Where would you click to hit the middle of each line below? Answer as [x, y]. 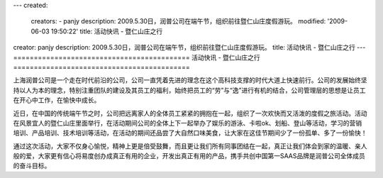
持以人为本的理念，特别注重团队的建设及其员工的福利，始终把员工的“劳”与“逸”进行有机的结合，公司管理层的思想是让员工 [189, 90]
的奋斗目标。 [32, 166]
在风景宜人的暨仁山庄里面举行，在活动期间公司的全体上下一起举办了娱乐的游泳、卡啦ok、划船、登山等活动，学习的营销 [188, 123]
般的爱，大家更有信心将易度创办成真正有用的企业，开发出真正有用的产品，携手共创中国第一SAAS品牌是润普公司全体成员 [189, 156]
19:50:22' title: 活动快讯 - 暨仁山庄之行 [107, 31]
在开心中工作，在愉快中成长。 [57, 100]
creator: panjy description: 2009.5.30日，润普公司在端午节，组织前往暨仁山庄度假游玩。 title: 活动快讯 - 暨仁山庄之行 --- [189, 48]
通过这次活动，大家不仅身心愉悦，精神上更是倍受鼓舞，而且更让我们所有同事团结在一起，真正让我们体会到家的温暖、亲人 [190, 146]
